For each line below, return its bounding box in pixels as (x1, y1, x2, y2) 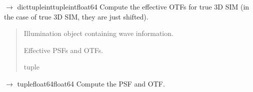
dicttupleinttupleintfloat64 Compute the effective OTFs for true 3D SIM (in (17, 1, 249, 11)
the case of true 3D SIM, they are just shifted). (4, 11, 148, 21)
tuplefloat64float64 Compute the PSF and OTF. (17, 78, 165, 88)
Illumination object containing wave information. (23, 28, 173, 38)
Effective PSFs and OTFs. (23, 44, 103, 55)
